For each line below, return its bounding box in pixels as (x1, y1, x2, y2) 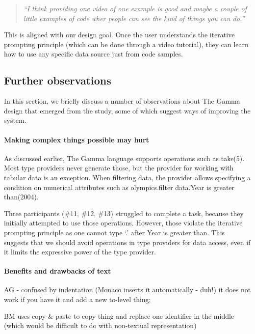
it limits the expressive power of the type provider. (4, 247, 156, 257)
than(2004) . (4, 192, 39, 202)
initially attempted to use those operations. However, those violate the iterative (4, 218, 243, 228)
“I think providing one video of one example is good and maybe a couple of (23, 3, 247, 13)
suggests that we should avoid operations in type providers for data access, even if (4, 237, 251, 247)
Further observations (4, 73, 111, 88)
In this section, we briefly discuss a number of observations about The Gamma (4, 96, 240, 106)
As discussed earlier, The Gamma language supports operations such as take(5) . (4, 153, 245, 163)
